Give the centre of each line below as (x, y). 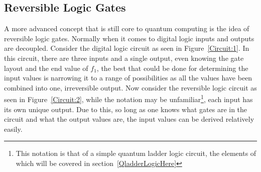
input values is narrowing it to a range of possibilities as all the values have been (128, 78)
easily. (13, 128)
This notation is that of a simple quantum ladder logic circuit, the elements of (136, 153)
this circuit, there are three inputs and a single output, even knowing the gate (124, 58)
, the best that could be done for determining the (172, 68)
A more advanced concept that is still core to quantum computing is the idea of (127, 28)
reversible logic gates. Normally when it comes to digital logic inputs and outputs (129, 38)
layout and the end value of (46, 68)
